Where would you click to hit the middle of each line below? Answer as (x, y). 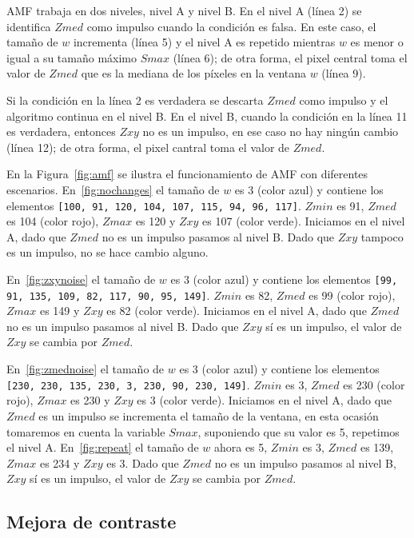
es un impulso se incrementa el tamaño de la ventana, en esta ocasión (209, 415)
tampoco (382, 236)
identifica (29, 26)
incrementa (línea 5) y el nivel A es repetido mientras (204, 42)
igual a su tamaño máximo (72, 57)
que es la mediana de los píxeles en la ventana (194, 73)
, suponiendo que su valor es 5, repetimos (299, 431)
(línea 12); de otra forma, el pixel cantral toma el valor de (148, 147)
